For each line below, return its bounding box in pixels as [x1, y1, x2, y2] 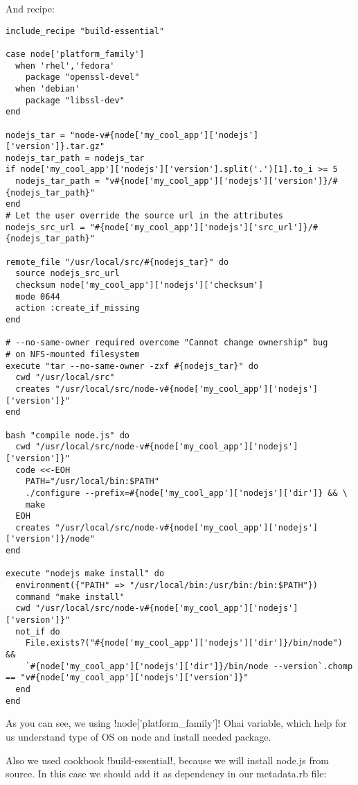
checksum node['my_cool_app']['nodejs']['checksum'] [15, 280, 264, 291]
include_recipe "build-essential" [6, 26, 165, 36]
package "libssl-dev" [25, 95, 125, 105]
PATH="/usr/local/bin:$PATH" [25, 476, 159, 487]
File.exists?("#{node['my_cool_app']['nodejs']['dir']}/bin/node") [25, 638, 343, 648]
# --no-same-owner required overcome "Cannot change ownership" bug [6, 338, 328, 348]
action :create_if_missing [15, 303, 140, 313]
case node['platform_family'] [6, 49, 145, 59]
